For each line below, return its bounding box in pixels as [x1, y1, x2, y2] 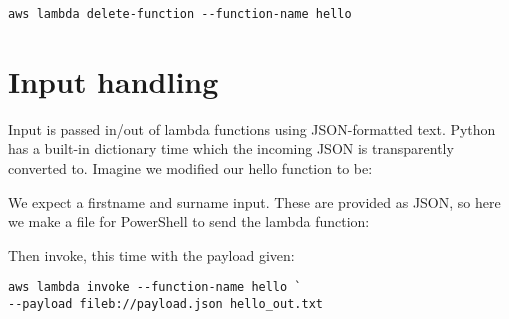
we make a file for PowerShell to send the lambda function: [8, 211, 370, 232]
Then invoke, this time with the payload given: [8, 244, 295, 265]
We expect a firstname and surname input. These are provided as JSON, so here [8, 191, 501, 212]
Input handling [8, 60, 219, 101]
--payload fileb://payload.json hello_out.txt [8, 297, 323, 311]
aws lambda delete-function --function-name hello [8, 7, 352, 21]
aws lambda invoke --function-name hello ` [8, 280, 302, 295]
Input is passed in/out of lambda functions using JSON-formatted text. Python [8, 118, 496, 139]
